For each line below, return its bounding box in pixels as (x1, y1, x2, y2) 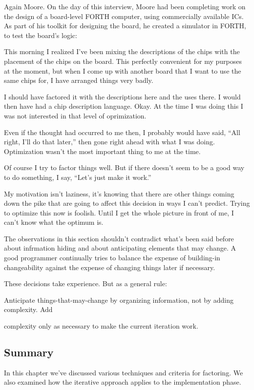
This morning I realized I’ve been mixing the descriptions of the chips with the (4, 46, 240, 57)
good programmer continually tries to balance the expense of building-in (4, 253, 220, 263)
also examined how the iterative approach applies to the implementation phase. (4, 377, 241, 387)
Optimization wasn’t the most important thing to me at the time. (4, 146, 201, 156)
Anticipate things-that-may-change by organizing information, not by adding (4, 294, 233, 305)
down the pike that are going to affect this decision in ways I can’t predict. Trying (4, 198, 250, 208)
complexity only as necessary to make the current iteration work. (4, 321, 198, 331)
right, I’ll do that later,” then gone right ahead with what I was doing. (4, 136, 215, 147)
